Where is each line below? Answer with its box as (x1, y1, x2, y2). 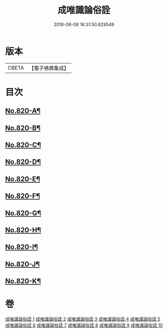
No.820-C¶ (5, 141, 41, 149)
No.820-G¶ (5, 209, 41, 217)
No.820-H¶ (5, 226, 41, 234)
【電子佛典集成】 (28, 65, 69, 72)
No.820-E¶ (5, 175, 40, 183)
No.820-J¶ (5, 260, 40, 268)
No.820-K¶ (5, 277, 41, 285)
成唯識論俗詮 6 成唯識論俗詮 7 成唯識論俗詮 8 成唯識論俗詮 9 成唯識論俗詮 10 (5, 322, 163, 328)
